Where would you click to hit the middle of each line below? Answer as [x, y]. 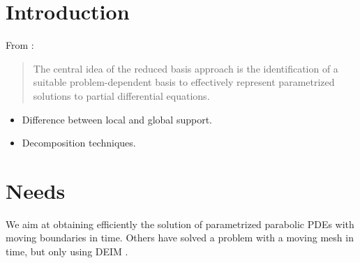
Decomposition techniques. [79, 143]
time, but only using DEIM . [67, 251]
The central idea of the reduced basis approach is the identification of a [186, 68]
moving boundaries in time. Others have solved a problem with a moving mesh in [180, 238]
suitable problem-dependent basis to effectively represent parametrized [184, 82]
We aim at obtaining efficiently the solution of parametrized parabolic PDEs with [180, 224]
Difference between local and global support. [117, 119]
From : [20, 45]
